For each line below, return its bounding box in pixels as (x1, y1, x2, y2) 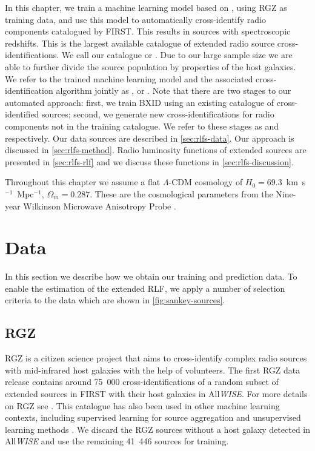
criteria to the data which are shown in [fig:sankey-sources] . (5, 294, 225, 306)
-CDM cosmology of (168, 176, 243, 188)
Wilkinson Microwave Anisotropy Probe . (23, 199, 176, 212)
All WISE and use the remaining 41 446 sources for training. (5, 435, 229, 447)
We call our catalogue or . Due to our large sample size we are (61, 48, 293, 61)
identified (5, 108, 39, 120)
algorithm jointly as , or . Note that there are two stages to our (56, 84, 291, 97)
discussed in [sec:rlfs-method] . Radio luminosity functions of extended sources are (5, 143, 307, 156)
